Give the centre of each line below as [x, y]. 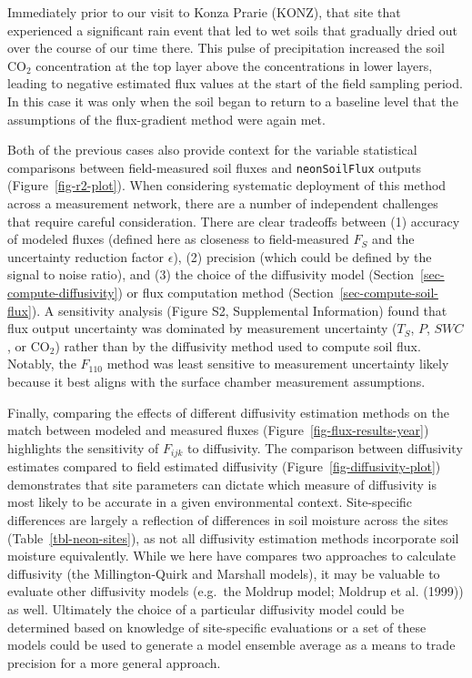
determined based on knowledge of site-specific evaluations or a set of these [217, 627]
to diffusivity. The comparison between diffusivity [325, 447]
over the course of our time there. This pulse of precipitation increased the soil [226, 48]
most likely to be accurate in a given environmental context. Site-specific [210, 502]
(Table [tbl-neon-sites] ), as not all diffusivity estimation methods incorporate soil [233, 537]
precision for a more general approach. [114, 662]
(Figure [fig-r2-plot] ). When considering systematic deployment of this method [227, 185]
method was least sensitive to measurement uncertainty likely [278, 364]
